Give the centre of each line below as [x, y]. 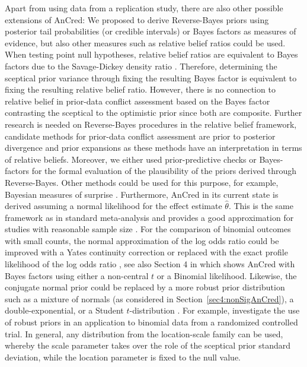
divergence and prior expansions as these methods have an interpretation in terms [153, 148]
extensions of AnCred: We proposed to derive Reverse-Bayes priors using [137, 19]
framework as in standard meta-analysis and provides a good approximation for [149, 217]
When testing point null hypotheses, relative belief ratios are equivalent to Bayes [151, 54]
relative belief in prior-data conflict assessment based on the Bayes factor [137, 101]
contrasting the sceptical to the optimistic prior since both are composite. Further [153, 113]
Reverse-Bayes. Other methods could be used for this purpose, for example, [142, 182]
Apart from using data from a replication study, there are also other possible [144, 8]
